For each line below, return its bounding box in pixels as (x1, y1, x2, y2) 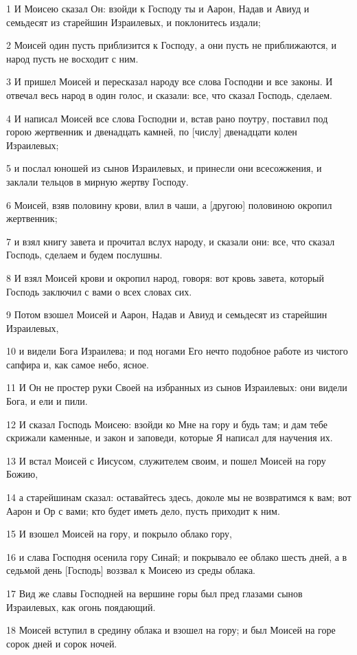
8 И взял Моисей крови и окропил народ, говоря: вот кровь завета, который (6, 270, 324, 285)
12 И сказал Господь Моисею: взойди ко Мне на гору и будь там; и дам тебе (6, 417, 327, 431)
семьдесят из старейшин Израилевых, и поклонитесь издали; (6, 14, 261, 29)
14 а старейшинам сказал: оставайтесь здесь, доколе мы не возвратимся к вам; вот (6, 490, 352, 504)
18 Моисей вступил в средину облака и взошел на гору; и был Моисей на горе (6, 623, 336, 637)
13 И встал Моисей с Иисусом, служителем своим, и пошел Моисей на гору (6, 453, 326, 467)
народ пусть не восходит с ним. (6, 51, 139, 65)
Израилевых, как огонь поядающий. (6, 599, 156, 614)
